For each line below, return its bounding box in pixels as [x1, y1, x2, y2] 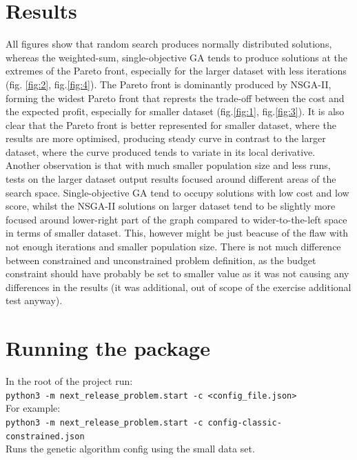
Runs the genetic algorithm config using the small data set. [6, 441, 255, 456]
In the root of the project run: [6, 374, 133, 388]
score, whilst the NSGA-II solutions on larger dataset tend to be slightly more [6, 199, 336, 213]
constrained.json [6, 431, 85, 441]
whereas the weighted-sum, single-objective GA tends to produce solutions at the [6, 50, 348, 64]
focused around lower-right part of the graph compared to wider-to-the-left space [6, 212, 347, 226]
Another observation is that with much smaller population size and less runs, [6, 158, 331, 172]
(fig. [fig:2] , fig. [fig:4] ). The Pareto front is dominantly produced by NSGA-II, [6, 77, 331, 91]
